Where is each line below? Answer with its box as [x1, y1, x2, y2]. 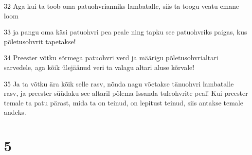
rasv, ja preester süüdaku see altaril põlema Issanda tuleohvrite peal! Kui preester [4, 88, 248, 98]
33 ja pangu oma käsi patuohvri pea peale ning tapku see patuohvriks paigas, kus [4, 27, 247, 37]
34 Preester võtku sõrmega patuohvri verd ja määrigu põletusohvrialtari [4, 52, 218, 63]
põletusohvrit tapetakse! [4, 36, 76, 46]
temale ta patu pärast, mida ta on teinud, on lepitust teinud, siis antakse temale [4, 97, 243, 107]
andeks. [4, 107, 26, 117]
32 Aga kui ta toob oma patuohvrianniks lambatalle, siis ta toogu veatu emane [4, 1, 239, 11]
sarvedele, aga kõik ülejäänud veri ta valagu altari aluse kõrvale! [4, 62, 195, 72]
